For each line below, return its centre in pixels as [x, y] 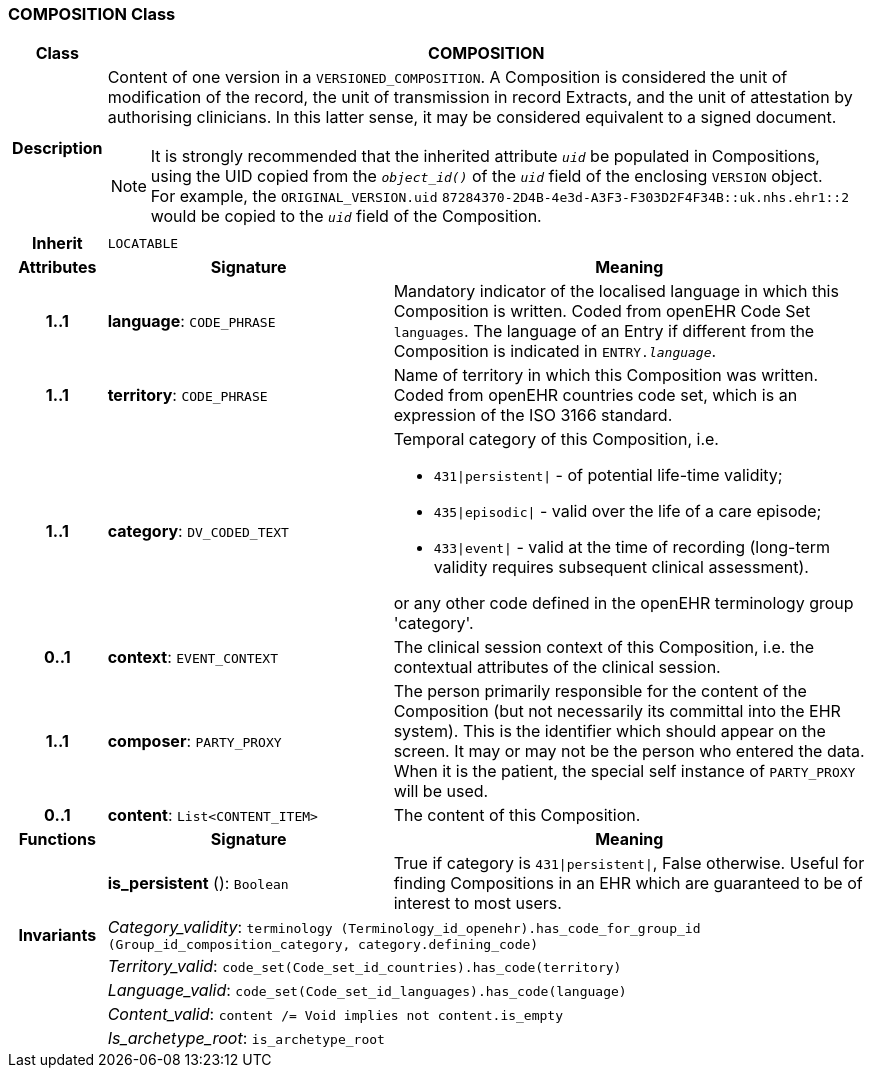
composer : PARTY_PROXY [194, 741]
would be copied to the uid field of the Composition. [346, 216]
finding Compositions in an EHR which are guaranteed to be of [628, 883]
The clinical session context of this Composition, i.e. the [603, 647]
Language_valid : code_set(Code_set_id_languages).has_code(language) [367, 990]
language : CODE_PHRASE [191, 321]
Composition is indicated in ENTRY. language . [555, 351]
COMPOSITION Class [92, 14]
